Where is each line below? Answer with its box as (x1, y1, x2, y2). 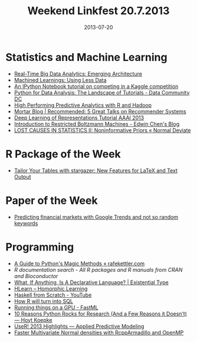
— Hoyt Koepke (14, 316, 52, 323)
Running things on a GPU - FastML (14, 304, 98, 311)
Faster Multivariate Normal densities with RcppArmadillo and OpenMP (14, 329, 184, 336)
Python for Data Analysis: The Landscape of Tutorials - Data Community (14, 89, 190, 96)
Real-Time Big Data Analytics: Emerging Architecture (14, 70, 143, 77)
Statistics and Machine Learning (5, 50, 168, 64)
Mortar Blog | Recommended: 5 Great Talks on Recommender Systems (14, 108, 186, 115)
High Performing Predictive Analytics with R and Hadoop (14, 102, 152, 109)
